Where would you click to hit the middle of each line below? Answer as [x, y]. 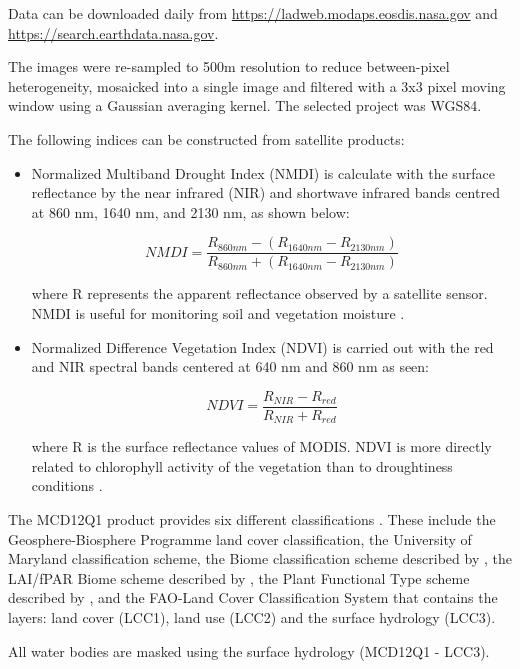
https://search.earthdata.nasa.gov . [113, 32]
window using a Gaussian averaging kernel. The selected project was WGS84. [245, 105]
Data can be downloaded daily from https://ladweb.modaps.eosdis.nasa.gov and [253, 13]
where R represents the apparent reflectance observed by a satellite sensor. [259, 293]
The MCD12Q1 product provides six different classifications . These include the [252, 519]
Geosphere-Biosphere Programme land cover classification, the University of [240, 538]
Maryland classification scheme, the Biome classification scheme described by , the [260, 558]
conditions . [67, 485]
